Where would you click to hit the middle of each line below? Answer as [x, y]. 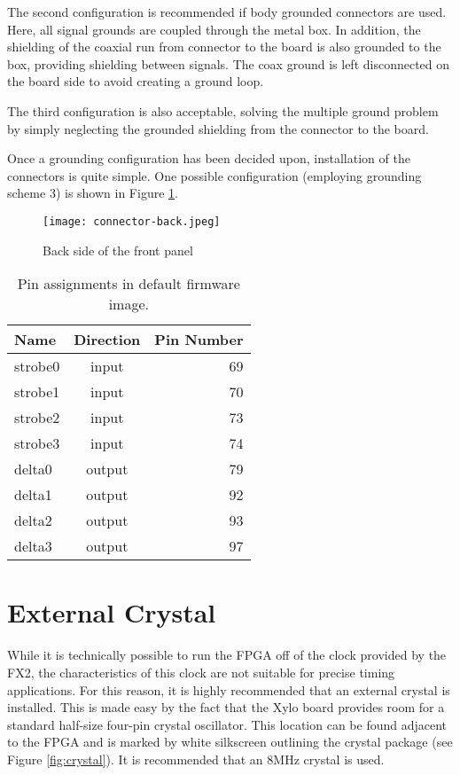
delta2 [33, 521]
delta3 [33, 546]
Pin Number [199, 340]
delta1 [33, 495]
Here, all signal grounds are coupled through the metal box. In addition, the [214, 29]
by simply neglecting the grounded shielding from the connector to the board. [218, 128]
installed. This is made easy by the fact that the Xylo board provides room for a [226, 707]
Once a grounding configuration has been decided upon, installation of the [209, 158]
